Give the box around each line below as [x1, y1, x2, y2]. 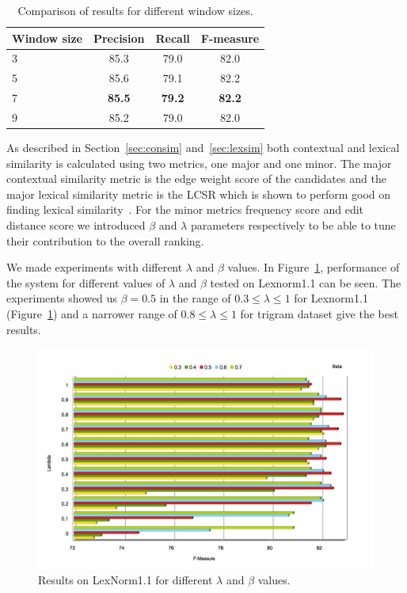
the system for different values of [6, 274, 165, 291]
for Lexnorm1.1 [294, 290, 368, 306]
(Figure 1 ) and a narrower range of [6, 306, 177, 321]
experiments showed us [6, 290, 117, 306]
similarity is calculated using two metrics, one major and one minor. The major [6, 154, 392, 171]
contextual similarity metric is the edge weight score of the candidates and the [6, 170, 386, 187]
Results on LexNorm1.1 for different [38, 572, 213, 588]
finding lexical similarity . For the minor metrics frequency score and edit [6, 201, 364, 218]
